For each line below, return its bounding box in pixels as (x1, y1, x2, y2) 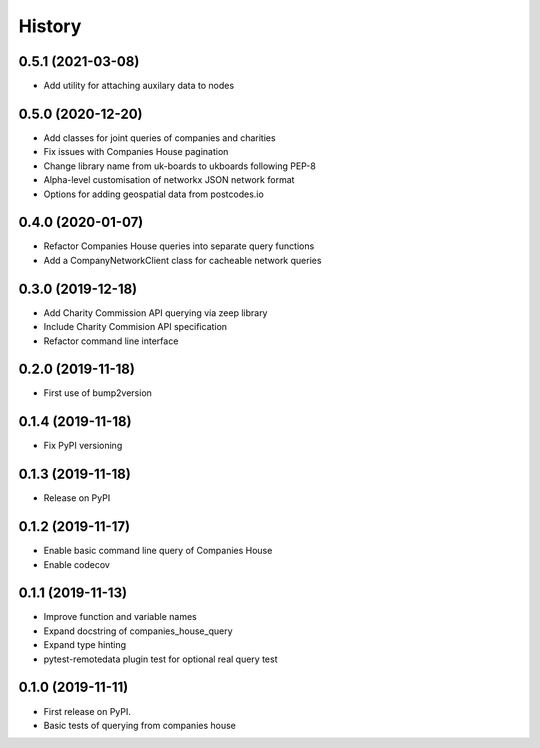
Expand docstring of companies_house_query (43, 625, 234, 637)
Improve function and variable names (43, 611, 197, 623)
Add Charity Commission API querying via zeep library (43, 306, 268, 319)
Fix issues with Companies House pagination (43, 146, 229, 158)
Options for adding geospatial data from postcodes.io (43, 188, 264, 200)
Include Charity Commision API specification (43, 321, 228, 333)
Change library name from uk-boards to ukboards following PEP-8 (43, 160, 317, 172)
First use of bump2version (43, 387, 152, 399)
